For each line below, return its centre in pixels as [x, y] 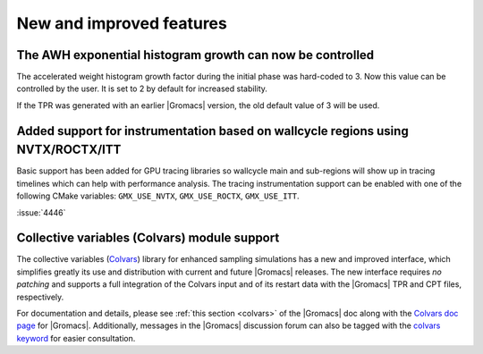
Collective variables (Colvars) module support [148, 238]
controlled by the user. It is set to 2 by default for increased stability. [142, 88]
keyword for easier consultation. [76, 338]
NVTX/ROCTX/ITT [69, 150]
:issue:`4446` [41, 212]
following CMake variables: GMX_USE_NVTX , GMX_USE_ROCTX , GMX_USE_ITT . [158, 196]
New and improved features [122, 23]
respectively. [40, 297]
